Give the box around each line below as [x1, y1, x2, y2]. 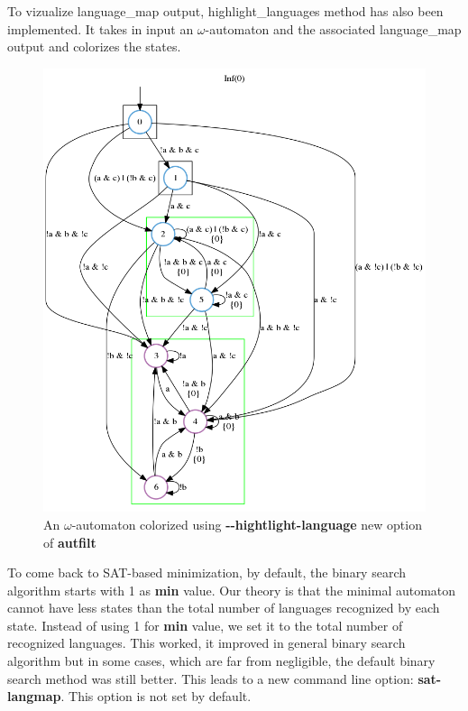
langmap [7, 687, 61, 706]
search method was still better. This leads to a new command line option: [7, 669, 414, 688]
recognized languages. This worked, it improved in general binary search [7, 633, 406, 652]
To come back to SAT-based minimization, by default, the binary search [7, 563, 407, 582]
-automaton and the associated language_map [205, 19, 462, 38]
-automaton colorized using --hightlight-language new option [71, 514, 422, 533]
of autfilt [43, 532, 96, 551]
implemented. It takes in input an [7, 19, 194, 38]
